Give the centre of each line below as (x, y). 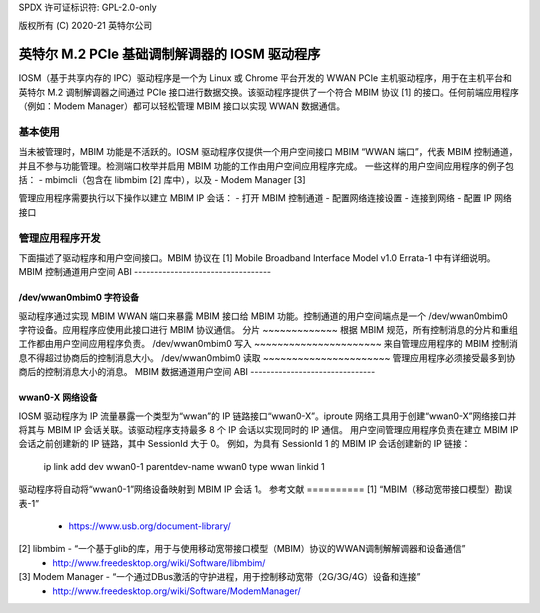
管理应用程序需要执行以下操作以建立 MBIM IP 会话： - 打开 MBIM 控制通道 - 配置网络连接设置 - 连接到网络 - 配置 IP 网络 (265, 198)
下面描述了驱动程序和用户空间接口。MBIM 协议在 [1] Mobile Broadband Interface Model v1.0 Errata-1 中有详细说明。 (257, 257)
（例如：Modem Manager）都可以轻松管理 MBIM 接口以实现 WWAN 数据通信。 (181, 106)
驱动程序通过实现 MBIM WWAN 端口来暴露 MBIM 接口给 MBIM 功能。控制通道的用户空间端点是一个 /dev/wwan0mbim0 (263, 316)
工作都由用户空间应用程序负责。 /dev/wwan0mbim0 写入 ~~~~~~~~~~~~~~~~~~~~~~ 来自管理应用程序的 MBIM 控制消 (268, 344)
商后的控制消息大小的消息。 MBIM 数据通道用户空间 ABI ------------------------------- (197, 372)
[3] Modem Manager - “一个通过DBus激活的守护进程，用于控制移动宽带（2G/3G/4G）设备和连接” (219, 577)
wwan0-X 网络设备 (58, 397)
